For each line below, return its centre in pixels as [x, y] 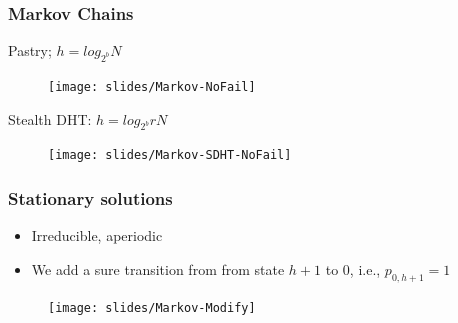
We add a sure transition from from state [158, 268]
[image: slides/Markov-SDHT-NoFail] [170, 155]
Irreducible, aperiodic [97, 235]
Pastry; [30, 50]
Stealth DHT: [50, 118]
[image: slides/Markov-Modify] [152, 307]
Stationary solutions [90, 198]
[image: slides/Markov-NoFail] [152, 87]
